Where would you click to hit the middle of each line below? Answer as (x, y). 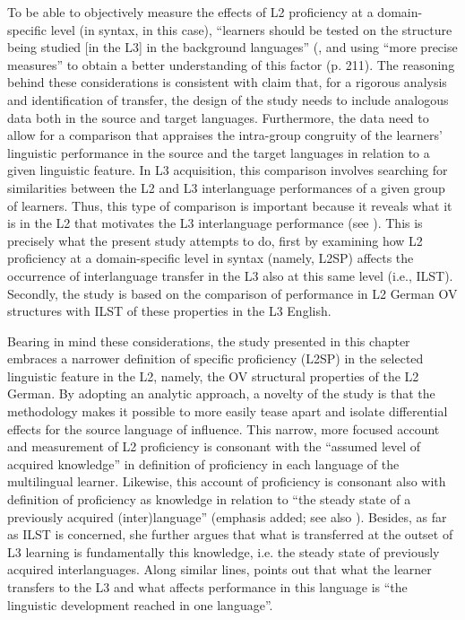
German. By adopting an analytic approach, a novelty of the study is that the (221, 393)
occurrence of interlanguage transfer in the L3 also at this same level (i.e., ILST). (230, 275)
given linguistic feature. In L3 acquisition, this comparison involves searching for (228, 170)
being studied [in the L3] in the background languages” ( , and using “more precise (232, 47)
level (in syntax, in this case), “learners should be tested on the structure (251, 29)
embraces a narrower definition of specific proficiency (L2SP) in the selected (215, 358)
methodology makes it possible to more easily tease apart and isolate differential (228, 411)
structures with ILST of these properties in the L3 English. (169, 311)
